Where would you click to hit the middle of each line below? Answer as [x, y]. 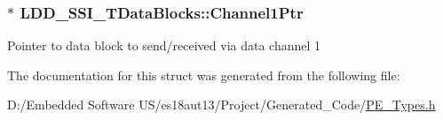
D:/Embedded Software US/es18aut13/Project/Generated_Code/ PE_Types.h [221, 105]
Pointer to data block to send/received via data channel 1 [164, 45]
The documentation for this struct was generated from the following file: [204, 75]
